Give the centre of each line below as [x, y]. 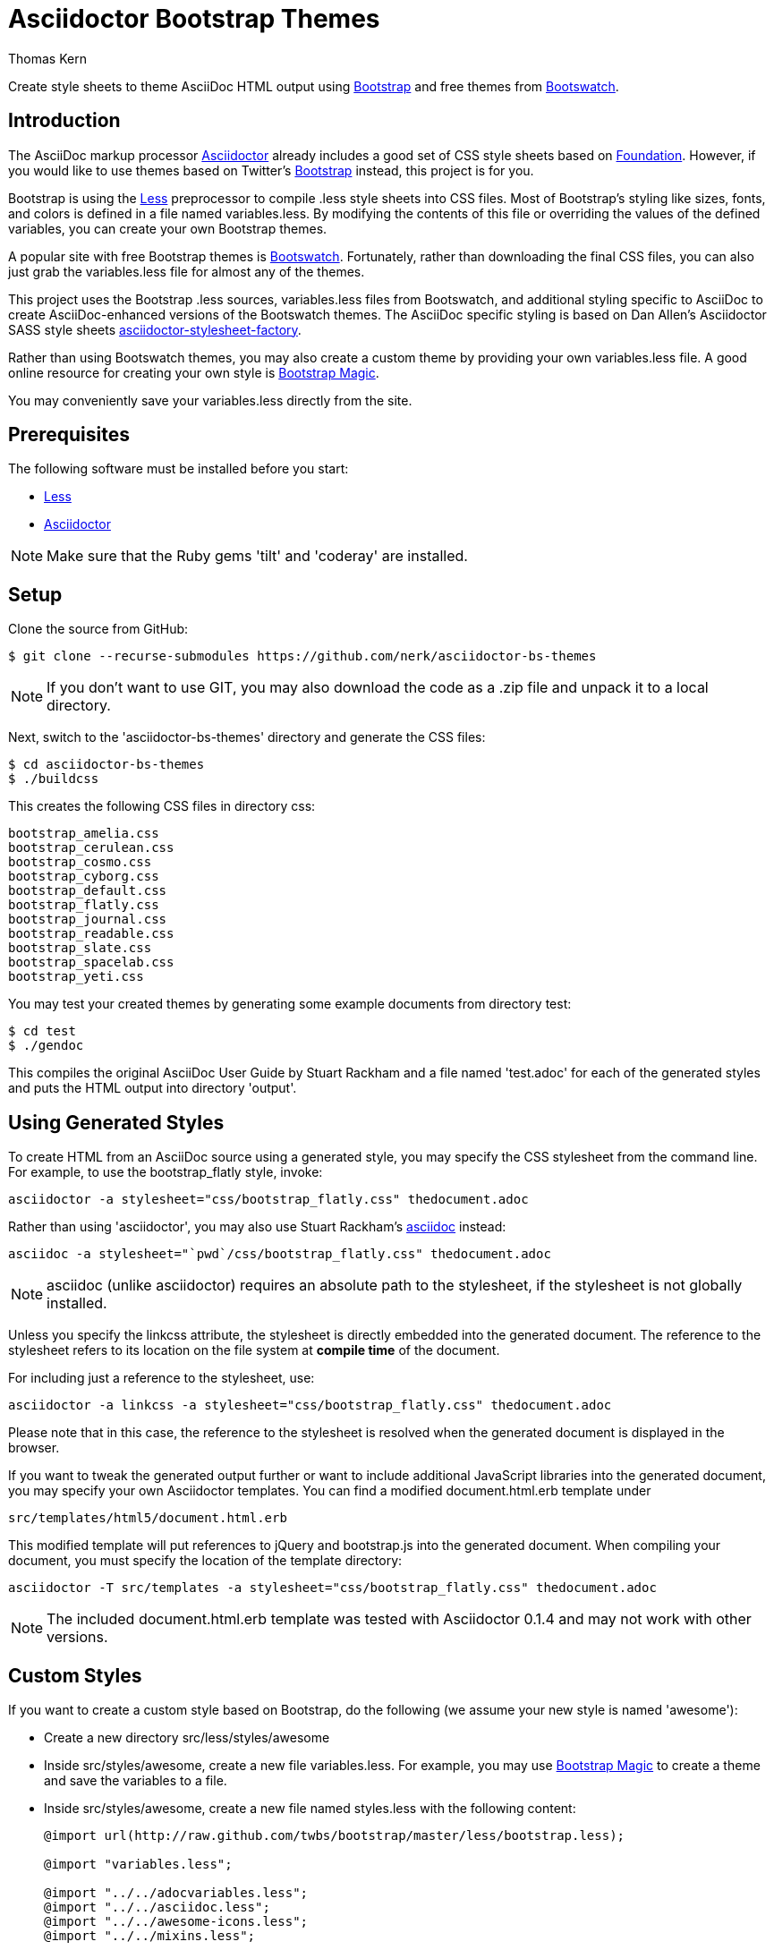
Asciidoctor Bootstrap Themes [194, 19]
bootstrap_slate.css [80, 948]
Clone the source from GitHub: [98, 629]
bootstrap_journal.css [88, 920]
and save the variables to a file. [136, 1780]
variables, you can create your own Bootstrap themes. [168, 228]
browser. [34, 1448]
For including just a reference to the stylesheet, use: [162, 1378]
